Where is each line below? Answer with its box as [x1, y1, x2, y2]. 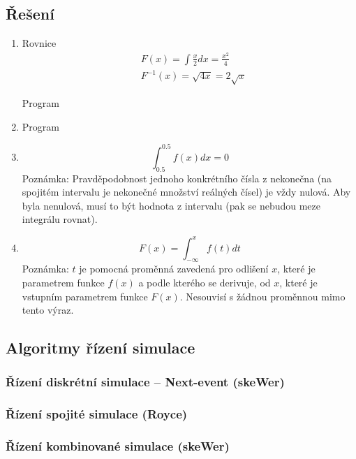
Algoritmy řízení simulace [6, 337, 195, 358]
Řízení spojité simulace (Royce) [6, 405, 188, 423]
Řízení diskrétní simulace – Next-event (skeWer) [6, 373, 285, 391]
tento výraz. [22, 303, 74, 317]
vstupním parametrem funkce [22, 289, 148, 303]
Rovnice [22, 36, 57, 50]
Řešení [6, 3, 54, 24]
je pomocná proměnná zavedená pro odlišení [79, 261, 269, 276]
